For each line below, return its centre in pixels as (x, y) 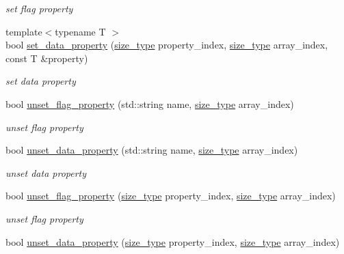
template (24, 31)
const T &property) (47, 58)
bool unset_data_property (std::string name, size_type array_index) (152, 150)
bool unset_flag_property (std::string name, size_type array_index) (150, 103)
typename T (80, 31)
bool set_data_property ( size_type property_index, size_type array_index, (167, 45)
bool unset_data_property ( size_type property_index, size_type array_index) (173, 241)
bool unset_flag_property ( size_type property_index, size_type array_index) (171, 196)
